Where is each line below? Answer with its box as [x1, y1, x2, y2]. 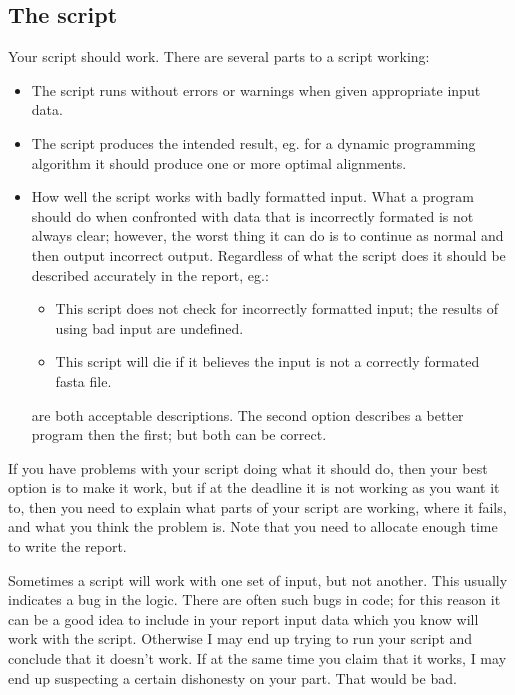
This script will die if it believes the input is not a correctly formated [55, 351, 480, 372]
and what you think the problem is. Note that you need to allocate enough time [8, 516, 498, 537]
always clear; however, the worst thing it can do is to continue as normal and [31, 225, 504, 246]
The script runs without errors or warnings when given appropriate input [31, 79, 481, 100]
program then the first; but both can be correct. [31, 424, 327, 445]
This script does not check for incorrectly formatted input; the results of [55, 298, 498, 319]
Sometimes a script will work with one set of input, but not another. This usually [8, 569, 508, 590]
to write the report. [8, 536, 127, 557]
